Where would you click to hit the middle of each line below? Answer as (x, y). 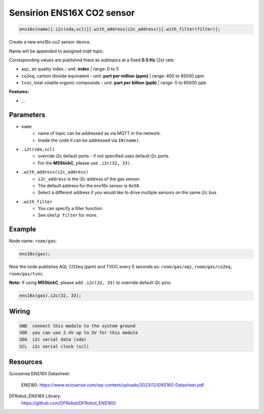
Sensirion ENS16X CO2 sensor (72, 13)
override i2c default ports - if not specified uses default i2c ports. (104, 156)
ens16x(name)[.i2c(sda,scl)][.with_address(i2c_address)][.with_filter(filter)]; (120, 29)
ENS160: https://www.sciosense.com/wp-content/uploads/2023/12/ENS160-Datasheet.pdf (113, 385)
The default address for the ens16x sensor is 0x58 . (89, 185)
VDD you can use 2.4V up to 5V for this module (79, 333)
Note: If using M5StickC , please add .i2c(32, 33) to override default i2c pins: (90, 283)
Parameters (27, 115)
